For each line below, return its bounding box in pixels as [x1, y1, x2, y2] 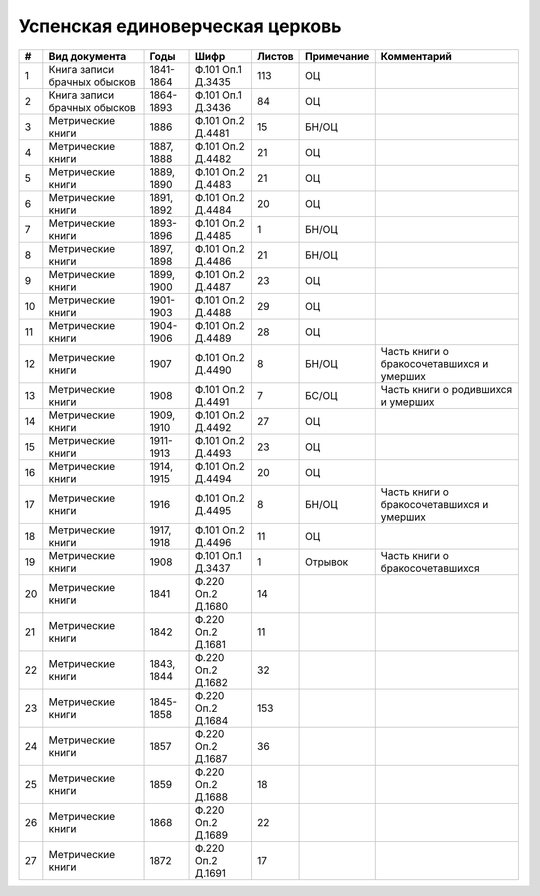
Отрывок [305, 555, 349, 569]
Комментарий [380, 49, 452, 63]
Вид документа [48, 49, 127, 63]
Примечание [305, 49, 370, 63]
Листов [256, 49, 294, 63]
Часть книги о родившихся [380, 382, 513, 396]
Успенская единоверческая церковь [18, 15, 342, 37]
